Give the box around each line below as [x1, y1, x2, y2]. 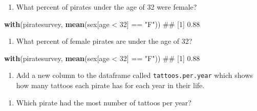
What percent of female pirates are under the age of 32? [16, 36, 192, 46]
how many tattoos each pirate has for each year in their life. [16, 80, 205, 91]
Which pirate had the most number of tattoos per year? [16, 97, 191, 107]
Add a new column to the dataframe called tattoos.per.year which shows [16, 70, 253, 80]
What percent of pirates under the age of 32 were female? [16, 2, 197, 12]
